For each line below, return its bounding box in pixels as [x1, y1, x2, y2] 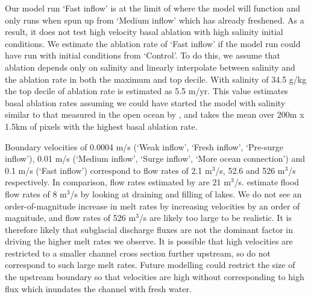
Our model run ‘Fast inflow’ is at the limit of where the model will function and [5, 2, 301, 14]
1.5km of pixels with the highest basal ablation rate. [5, 120, 198, 132]
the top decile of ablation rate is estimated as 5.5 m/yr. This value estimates [5, 85, 288, 97]
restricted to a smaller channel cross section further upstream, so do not [5, 246, 271, 259]
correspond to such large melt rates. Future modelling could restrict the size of [5, 258, 295, 271]
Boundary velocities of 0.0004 [5, 140, 113, 153]
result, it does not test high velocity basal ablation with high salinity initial [5, 25, 283, 38]
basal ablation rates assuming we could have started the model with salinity [5, 96, 286, 109]
